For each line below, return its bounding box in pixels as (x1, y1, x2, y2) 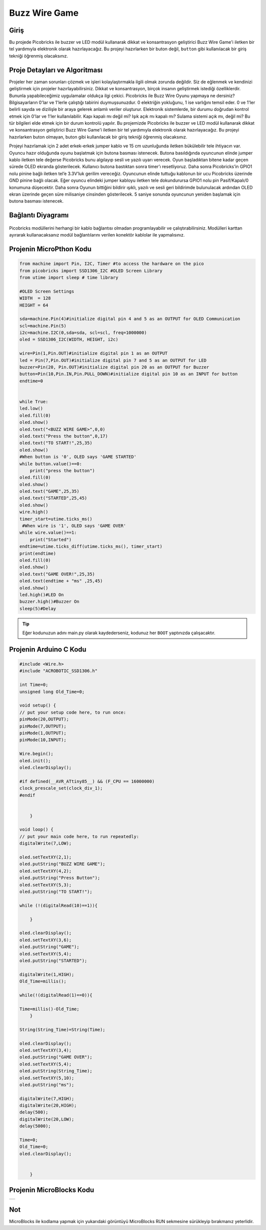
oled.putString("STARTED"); (19, 957, 87, 963)
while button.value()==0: (19, 461, 82, 467)
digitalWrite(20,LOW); (19, 1116, 74, 1122)
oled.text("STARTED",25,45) (19, 495, 87, 501)
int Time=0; (19, 682, 49, 687)
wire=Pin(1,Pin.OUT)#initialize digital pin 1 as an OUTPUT (19, 350, 168, 356)
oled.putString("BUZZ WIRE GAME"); (19, 861, 105, 867)
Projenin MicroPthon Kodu (9, 245, 92, 253)
